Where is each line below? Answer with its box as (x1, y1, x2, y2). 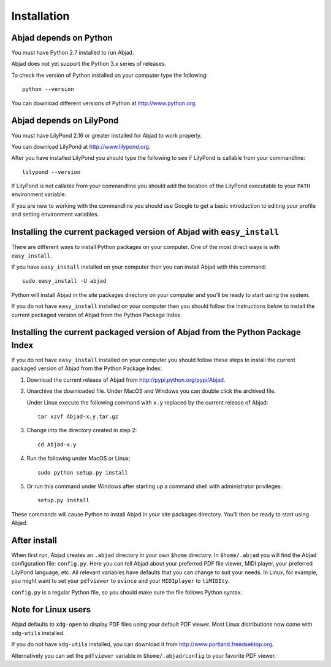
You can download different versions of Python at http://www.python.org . (11, 99, 197, 107)
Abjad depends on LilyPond (11, 116, 119, 126)
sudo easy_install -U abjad (22, 277, 107, 285)
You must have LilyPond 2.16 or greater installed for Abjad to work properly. (11, 132, 202, 139)
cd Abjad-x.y (37, 441, 77, 448)
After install (11, 535, 58, 545)
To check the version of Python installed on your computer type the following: (11, 71, 208, 79)
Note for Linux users (11, 604, 91, 615)
